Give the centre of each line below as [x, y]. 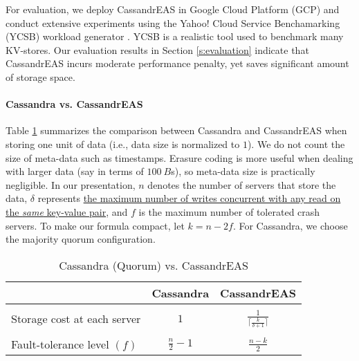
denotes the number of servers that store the [242, 184]
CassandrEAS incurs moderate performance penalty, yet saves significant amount [177, 63]
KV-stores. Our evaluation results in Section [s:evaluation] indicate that [157, 49]
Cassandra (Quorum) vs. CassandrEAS [154, 265]
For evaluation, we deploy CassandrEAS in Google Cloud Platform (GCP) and [173, 9]
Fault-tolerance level [60, 344]
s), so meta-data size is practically [243, 171]
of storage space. [40, 76]
